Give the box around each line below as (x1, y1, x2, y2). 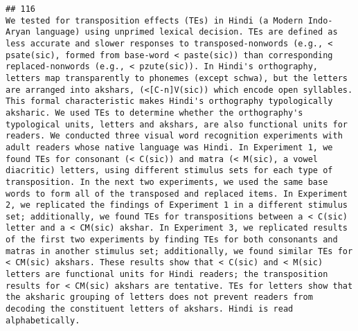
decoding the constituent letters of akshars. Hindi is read (6, 304, 294, 314)
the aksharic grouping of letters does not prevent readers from (6, 292, 313, 303)
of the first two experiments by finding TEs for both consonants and (6, 235, 338, 245)
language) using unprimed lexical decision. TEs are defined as (35, 27, 338, 37)
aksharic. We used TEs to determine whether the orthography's (6, 107, 303, 118)
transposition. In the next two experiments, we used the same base (6, 177, 328, 187)
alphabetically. (6, 315, 80, 325)
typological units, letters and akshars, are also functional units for (6, 119, 348, 129)
